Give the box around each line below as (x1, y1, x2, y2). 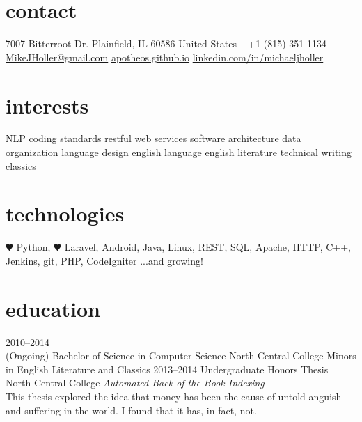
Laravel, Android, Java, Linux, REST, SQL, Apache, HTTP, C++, (64, 240, 352, 254)
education (6, 294, 100, 322)
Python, (16, 240, 51, 254)
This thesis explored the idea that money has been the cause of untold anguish (6, 389, 342, 404)
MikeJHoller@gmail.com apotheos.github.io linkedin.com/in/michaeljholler (6, 49, 324, 64)
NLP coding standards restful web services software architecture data (6, 131, 301, 146)
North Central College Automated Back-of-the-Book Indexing (6, 375, 265, 390)
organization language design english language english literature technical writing (6, 145, 352, 159)
